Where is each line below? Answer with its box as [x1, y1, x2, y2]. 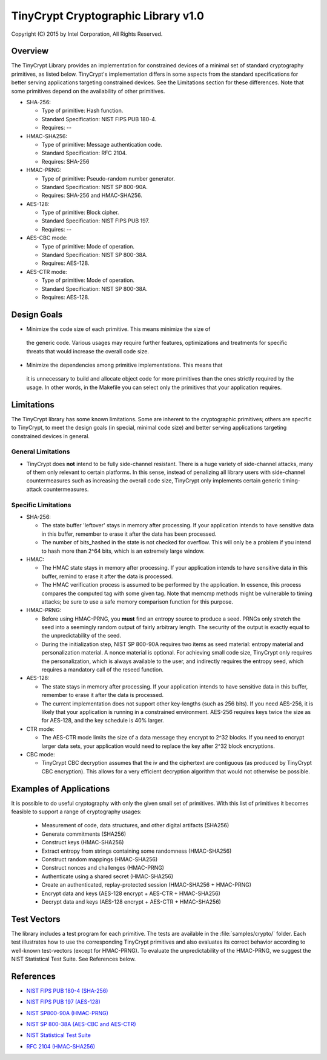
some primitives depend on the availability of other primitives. [11, 87, 165, 95]
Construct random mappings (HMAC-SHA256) [41, 855, 158, 863]
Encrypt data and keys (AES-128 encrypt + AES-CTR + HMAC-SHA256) [41, 890, 221, 897]
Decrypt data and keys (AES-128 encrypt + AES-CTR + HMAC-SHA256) [41, 898, 221, 905]
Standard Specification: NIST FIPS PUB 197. [41, 217, 150, 224]
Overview [11, 46, 49, 56]
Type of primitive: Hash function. [41, 107, 124, 115]
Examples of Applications [11, 784, 110, 794]
